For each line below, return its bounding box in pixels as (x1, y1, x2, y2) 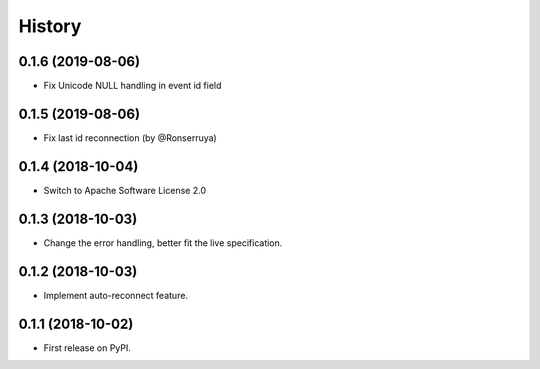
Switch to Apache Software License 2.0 (43, 184, 207, 196)
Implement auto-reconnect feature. (43, 289, 189, 301)
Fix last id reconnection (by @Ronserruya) (43, 131, 217, 144)
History (18, 15, 82, 37)
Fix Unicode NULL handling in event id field (43, 80, 222, 92)
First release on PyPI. (43, 341, 132, 354)
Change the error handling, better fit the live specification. (43, 236, 283, 249)
